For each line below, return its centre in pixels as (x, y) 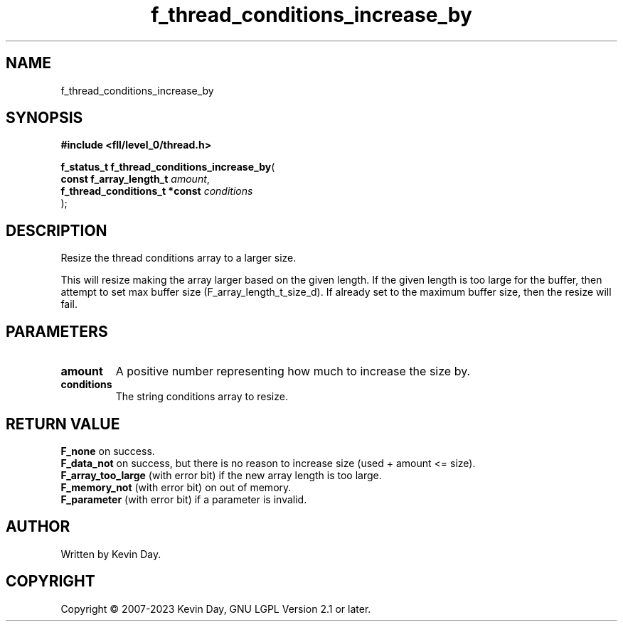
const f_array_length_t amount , (135, 179)
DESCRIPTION (57, 230)
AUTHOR (38, 527)
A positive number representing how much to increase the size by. (293, 371)
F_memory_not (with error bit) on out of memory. (176, 487)
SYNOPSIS (44, 118)
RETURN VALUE (63, 424)
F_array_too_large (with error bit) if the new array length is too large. (221, 475)
